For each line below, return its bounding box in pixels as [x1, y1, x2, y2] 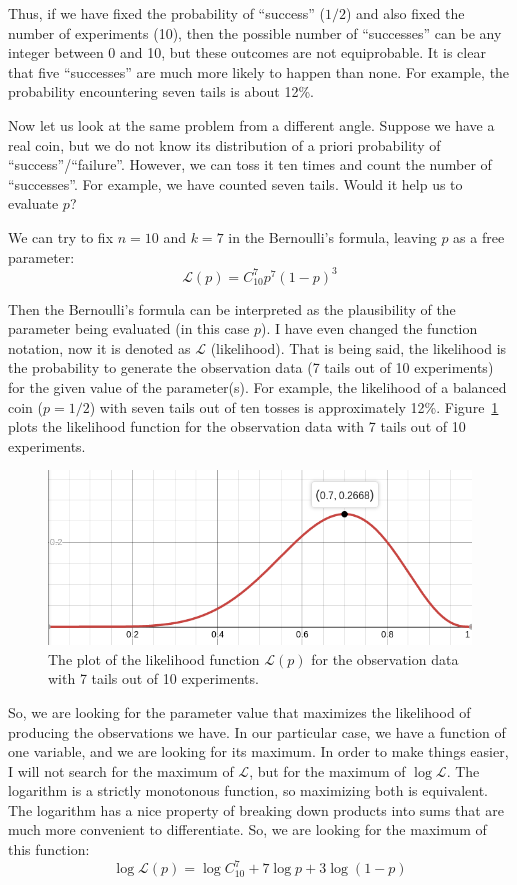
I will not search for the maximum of [8, 760, 234, 781]
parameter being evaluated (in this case [8, 318, 250, 339]
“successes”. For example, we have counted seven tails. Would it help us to [8, 173, 463, 194]
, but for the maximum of [249, 760, 406, 781]
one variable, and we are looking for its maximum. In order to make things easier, [8, 741, 509, 762]
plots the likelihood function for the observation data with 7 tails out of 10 [8, 416, 466, 437]
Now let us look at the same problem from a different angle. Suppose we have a [8, 114, 495, 135]
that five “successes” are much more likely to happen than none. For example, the [8, 61, 510, 82]
